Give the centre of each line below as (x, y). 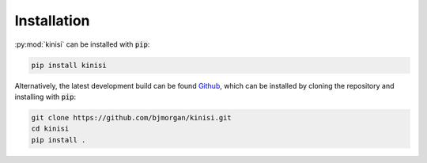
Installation (52, 21)
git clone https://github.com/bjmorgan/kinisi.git (132, 118)
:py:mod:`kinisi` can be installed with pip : (82, 44)
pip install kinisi (69, 65)
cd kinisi (50, 129)
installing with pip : (45, 97)
